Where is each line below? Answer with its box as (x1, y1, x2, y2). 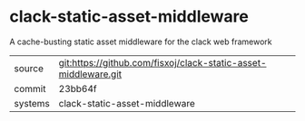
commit (14, 82, 46, 95)
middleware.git (58, 68, 123, 80)
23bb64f (58, 82, 97, 95)
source (14, 61, 44, 74)
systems (14, 97, 50, 109)
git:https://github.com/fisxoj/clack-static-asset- (58, 56, 267, 69)
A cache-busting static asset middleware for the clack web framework (9, 36, 272, 47)
